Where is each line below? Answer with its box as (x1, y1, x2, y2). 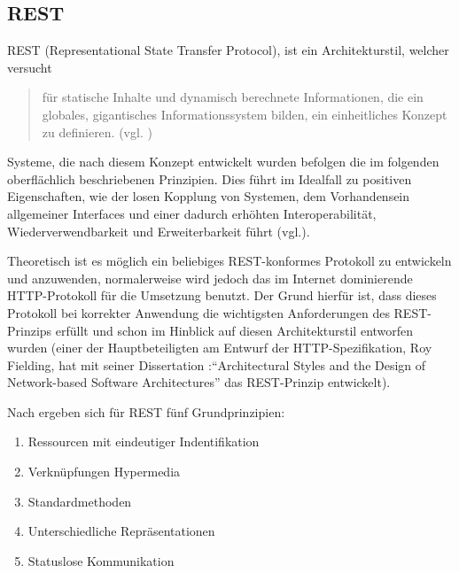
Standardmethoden (27, 492, 132, 510)
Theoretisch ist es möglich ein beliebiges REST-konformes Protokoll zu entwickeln (7, 252, 452, 270)
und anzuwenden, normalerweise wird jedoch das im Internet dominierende (7, 268, 413, 287)
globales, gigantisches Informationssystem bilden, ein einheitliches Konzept (42, 105, 447, 123)
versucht (7, 58, 52, 76)
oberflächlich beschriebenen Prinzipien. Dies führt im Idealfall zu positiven (7, 169, 412, 188)
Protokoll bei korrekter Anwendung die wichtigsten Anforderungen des (7, 303, 390, 321)
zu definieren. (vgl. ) (42, 122, 152, 141)
